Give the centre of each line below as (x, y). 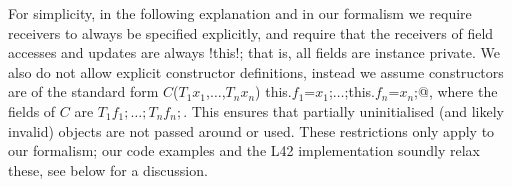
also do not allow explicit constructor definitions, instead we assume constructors (256, 71)
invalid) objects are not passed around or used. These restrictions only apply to (251, 130)
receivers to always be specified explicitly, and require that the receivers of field (251, 32)
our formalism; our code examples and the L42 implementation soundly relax (244, 150)
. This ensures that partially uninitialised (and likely (344, 110)
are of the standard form (83, 91)
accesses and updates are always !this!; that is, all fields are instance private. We (254, 52)
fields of (32, 110)
